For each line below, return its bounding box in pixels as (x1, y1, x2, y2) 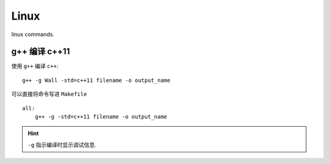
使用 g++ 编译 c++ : (11, 62, 59, 70)
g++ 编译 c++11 (11, 47, 70, 57)
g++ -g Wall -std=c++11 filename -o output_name (22, 76, 170, 84)
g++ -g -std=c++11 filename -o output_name (34, 113, 167, 121)
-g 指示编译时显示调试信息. (28, 141, 97, 148)
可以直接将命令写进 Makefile (11, 91, 87, 98)
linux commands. (11, 31, 54, 38)
